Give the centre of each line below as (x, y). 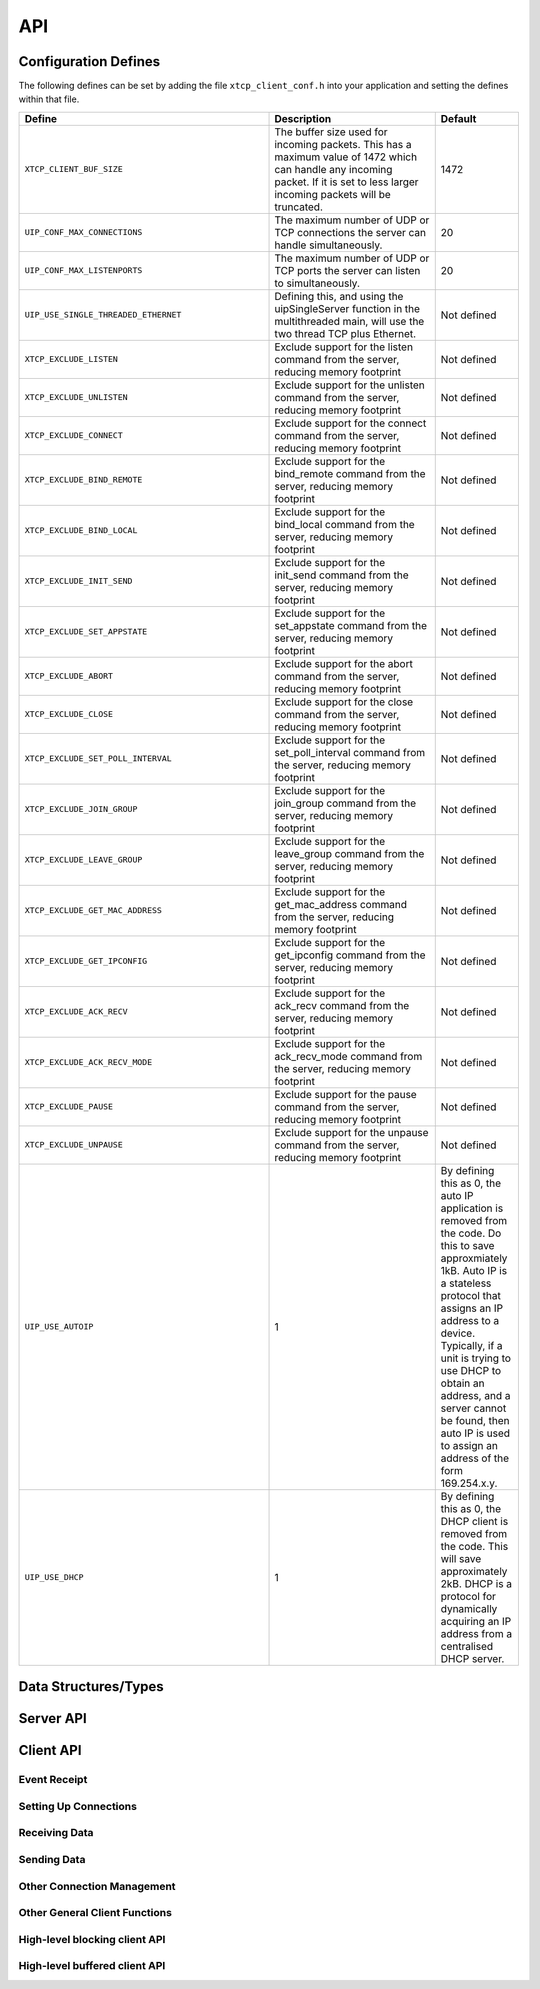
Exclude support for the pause (345, 1094)
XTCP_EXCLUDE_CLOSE (69, 714)
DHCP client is (474, 1521)
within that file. (49, 99)
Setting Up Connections (77, 1806)
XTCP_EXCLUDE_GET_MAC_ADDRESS (93, 910)
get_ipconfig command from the (350, 955)
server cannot (473, 1408)
